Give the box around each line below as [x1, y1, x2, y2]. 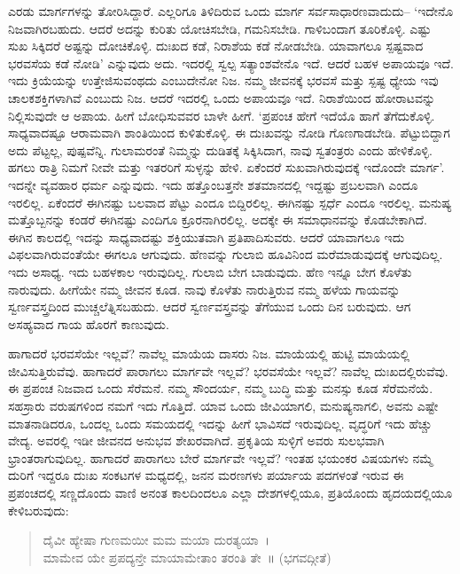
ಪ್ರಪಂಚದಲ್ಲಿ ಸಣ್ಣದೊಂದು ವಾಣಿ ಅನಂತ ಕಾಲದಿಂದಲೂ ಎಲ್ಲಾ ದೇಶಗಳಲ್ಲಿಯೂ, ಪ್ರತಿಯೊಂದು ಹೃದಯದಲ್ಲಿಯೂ [8, 484, 453, 502]
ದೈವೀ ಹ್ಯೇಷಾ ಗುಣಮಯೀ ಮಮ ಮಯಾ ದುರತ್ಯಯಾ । [43, 531, 269, 549]
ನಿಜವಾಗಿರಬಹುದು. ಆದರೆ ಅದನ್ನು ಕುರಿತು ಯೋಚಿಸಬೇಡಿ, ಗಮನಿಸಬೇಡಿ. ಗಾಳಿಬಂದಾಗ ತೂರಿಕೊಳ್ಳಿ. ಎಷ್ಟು [8, 19, 432, 37]
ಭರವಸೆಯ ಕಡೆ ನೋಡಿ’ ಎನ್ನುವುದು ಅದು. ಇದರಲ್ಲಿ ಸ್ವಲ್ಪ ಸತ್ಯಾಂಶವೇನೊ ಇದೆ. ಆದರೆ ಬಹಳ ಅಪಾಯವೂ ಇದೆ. [8, 53, 455, 72]
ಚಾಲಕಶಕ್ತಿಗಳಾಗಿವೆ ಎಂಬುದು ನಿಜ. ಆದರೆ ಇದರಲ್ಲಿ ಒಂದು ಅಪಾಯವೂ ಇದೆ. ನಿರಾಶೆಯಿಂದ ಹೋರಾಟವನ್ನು [8, 88, 436, 106]
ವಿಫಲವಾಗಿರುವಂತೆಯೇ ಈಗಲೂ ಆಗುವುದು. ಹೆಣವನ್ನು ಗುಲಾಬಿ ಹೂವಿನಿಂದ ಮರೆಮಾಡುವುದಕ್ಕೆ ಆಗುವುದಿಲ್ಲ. [8, 245, 443, 263]
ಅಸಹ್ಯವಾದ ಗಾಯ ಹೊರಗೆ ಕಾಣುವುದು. [8, 314, 169, 333]
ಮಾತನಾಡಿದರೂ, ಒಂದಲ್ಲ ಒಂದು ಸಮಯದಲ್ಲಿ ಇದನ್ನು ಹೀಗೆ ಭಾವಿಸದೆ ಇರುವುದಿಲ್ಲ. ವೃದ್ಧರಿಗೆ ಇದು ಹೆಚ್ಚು [8, 413, 433, 432]
